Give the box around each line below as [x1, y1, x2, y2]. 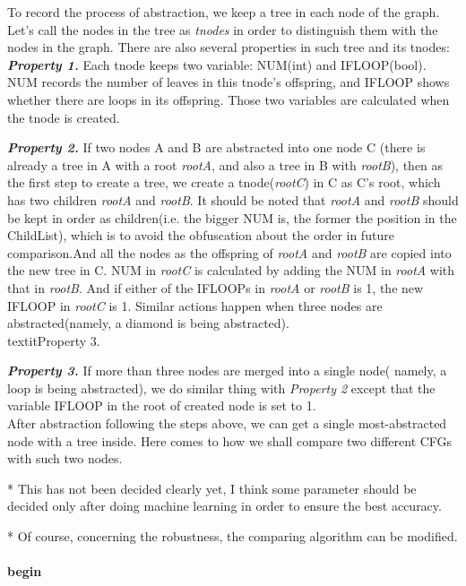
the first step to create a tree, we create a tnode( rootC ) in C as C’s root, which [7, 173, 441, 192]
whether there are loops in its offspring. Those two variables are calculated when [7, 90, 450, 108]
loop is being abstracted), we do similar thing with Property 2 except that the [7, 378, 436, 397]
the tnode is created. [7, 108, 120, 126]
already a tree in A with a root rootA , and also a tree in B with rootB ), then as [7, 155, 444, 174]
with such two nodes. [7, 449, 123, 468]
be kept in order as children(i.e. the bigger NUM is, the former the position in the [7, 208, 457, 227]
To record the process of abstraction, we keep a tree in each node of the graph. [7, 3, 440, 21]
